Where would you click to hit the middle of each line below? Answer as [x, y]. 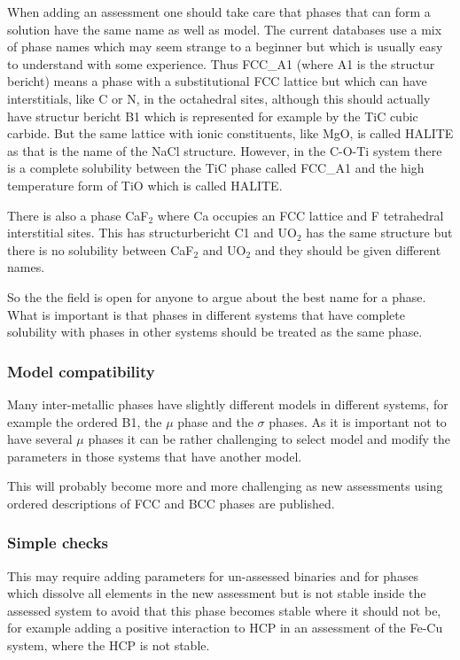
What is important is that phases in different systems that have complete [206, 314]
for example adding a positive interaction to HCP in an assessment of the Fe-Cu [225, 628]
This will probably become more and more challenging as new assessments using [225, 486]
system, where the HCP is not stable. [109, 645]
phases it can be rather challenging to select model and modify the [269, 439]
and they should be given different [348, 249]
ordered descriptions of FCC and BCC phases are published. [171, 503]
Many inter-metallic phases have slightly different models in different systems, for [228, 404]
